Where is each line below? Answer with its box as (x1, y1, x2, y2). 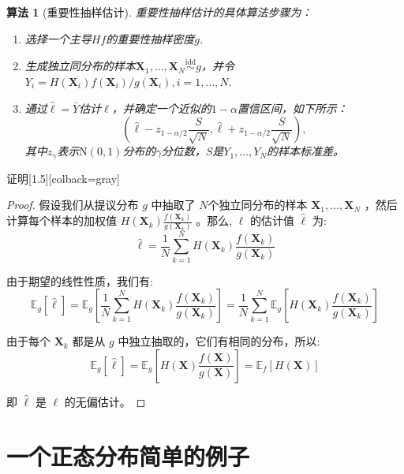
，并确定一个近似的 (111, 99, 211, 116)
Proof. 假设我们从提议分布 (6, 196, 139, 213)
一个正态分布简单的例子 (6, 439, 250, 472)
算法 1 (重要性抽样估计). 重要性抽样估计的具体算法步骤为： (6, 4, 312, 20)
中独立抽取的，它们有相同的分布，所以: (118, 333, 320, 349)
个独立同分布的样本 (208, 196, 308, 213)
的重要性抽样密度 (106, 30, 195, 47)
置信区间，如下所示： (237, 99, 348, 116)
